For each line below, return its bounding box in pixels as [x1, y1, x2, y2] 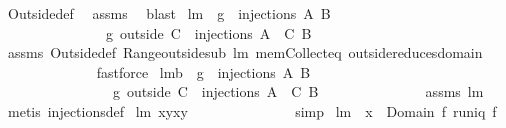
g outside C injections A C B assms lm [112, 81, 484, 102]
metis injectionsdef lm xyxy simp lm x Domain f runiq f [7, 100, 497, 121]
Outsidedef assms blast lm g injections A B [7, 3, 331, 23]
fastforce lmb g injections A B [96, 61, 311, 82]
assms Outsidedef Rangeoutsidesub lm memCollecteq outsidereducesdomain [7, 42, 483, 63]
